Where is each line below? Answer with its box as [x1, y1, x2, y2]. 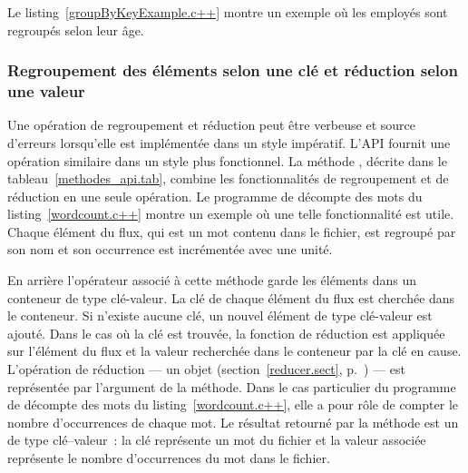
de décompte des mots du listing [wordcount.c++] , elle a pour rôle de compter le [7, 395, 458, 414]
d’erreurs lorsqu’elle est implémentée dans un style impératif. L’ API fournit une [7, 133, 451, 152]
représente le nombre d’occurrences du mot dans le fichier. [7, 448, 330, 468]
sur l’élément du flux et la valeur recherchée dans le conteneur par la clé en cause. [7, 341, 462, 360]
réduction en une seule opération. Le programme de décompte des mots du [7, 186, 423, 205]
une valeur [7, 80, 85, 103]
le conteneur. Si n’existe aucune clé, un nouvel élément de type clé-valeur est [7, 306, 433, 325]
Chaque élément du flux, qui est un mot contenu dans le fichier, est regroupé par [7, 222, 456, 241]
